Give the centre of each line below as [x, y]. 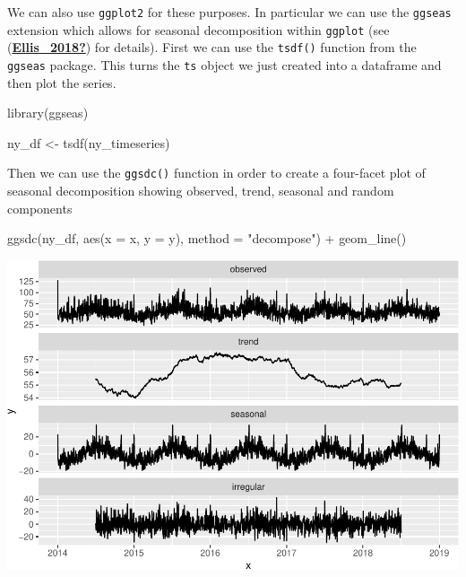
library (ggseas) [48, 113]
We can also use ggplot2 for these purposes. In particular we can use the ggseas [229, 12]
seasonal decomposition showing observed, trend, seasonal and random [201, 191]
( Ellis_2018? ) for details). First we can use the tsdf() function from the [212, 47]
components [40, 208]
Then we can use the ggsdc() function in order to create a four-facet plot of [216, 173]
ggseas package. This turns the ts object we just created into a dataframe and [224, 64]
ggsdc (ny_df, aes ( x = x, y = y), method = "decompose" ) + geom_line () [207, 238]
